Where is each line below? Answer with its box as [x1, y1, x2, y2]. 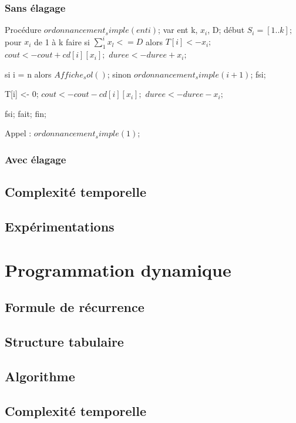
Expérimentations [5, 217, 115, 236]
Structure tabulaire [5, 333, 124, 351]
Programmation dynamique [5, 257, 231, 281]
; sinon [107, 68, 132, 80]
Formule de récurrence [5, 298, 144, 316]
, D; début [207, 23, 245, 36]
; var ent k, [158, 23, 198, 36]
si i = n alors [5, 68, 52, 80]
